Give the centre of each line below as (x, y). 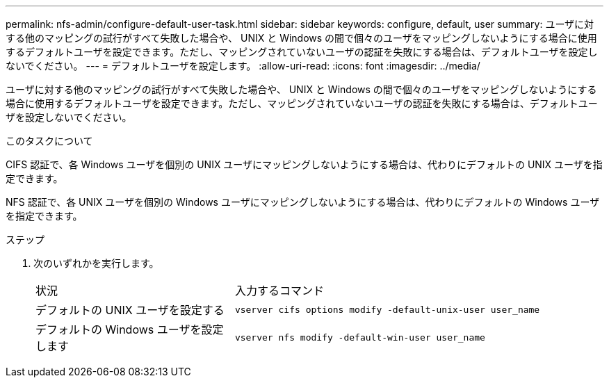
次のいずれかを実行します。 (96, 263)
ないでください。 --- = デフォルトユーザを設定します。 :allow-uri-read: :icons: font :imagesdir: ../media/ (243, 66)
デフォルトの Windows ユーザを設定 (130, 329)
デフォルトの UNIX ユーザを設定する (130, 310)
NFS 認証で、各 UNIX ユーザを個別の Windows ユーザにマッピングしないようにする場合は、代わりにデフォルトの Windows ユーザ (303, 202)
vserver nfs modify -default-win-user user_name (360, 337)
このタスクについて (49, 141)
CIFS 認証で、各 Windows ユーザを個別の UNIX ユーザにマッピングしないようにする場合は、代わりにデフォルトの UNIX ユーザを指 (304, 164)
